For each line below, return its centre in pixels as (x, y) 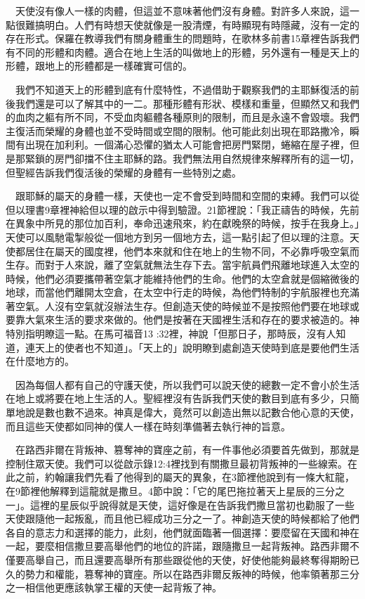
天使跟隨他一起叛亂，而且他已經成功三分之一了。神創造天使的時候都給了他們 (182, 519)
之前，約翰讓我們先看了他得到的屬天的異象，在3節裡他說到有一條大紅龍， (185, 477)
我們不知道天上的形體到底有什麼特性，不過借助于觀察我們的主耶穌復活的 (182, 89)
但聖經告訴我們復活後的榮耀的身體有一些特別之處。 (124, 172)
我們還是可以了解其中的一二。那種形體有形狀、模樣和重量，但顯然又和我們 (187, 103)
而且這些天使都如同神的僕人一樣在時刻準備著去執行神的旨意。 (148, 426)
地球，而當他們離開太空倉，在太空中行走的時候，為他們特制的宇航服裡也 (173, 292)
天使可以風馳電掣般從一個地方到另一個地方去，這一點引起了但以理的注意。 (178, 237)
